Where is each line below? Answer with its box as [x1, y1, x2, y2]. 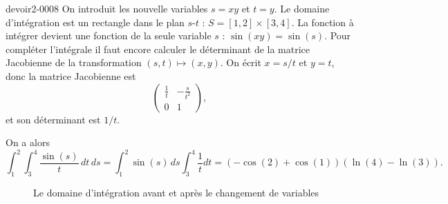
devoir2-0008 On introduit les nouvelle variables [6, 1, 208, 15]
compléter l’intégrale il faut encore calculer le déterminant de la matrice [6, 41, 310, 56]
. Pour [324, 28, 351, 43]
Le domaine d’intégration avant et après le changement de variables [33, 185, 319, 200]
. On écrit [220, 55, 261, 70]
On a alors [6, 135, 50, 150]
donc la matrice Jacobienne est [6, 68, 136, 83]
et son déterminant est [6, 112, 101, 126]
